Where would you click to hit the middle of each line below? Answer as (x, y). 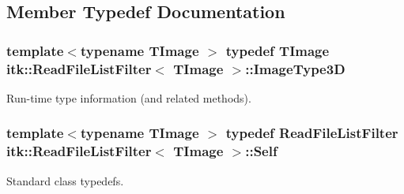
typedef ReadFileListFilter (312, 133)
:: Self (261, 151)
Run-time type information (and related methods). (129, 97)
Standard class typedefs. (65, 180)
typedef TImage (278, 50)
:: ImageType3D (295, 68)
